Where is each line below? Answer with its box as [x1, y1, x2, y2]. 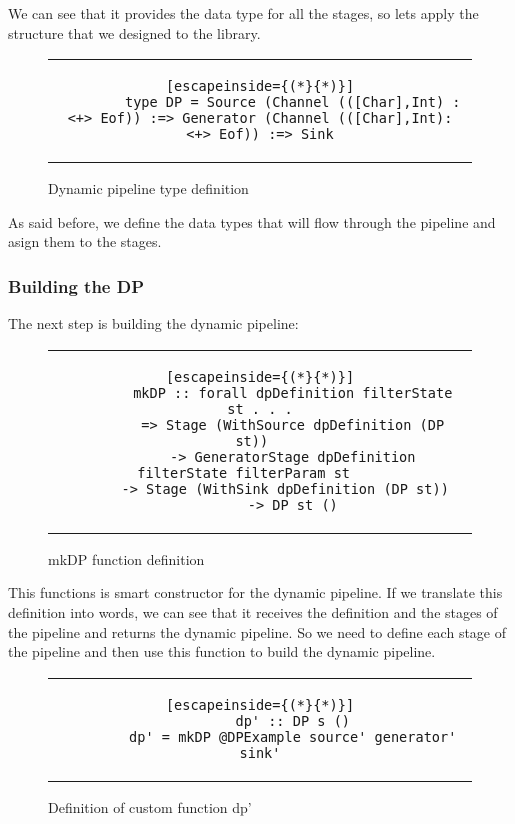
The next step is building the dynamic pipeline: [8, 313, 299, 334]
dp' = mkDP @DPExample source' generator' [129, 728, 457, 745]
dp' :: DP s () [235, 712, 351, 729]
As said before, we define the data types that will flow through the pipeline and [8, 211, 496, 232]
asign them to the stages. [8, 231, 162, 252]
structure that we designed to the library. [8, 22, 261, 43]
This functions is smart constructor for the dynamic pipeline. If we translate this [8, 582, 503, 603]
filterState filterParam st [137, 464, 351, 481]
